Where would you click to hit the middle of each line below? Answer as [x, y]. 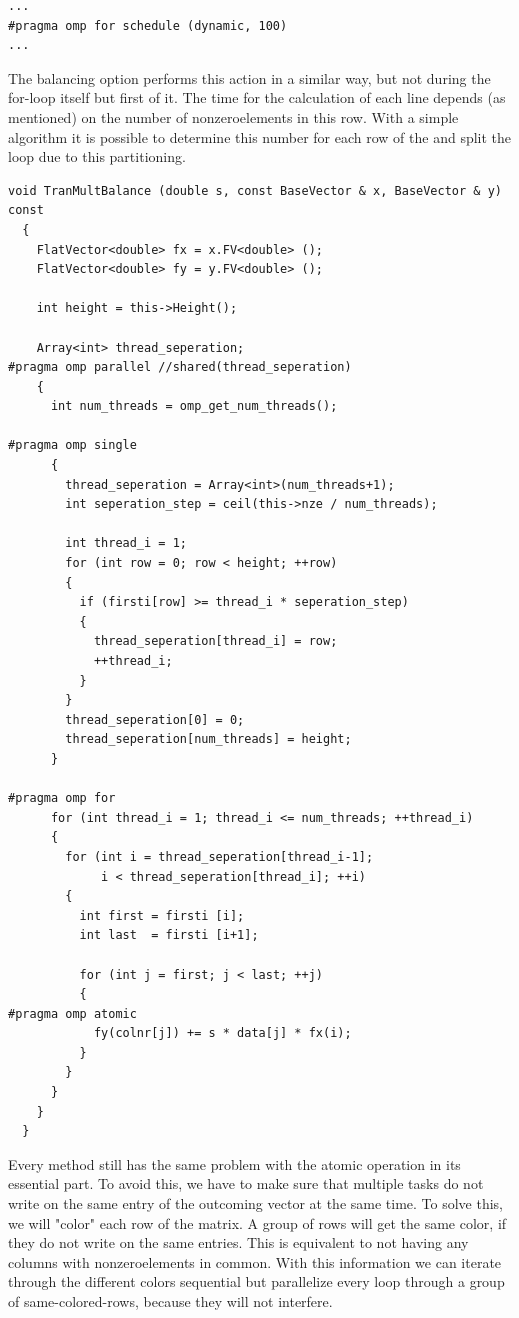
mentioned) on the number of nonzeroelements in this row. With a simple [233, 116]
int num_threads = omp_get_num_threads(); [194, 406]
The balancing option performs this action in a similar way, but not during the [249, 77]
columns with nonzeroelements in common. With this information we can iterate [255, 1261]
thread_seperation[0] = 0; [155, 719]
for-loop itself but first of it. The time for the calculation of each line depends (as [257, 97]
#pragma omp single [72, 445]
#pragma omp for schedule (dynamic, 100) [148, 25]
